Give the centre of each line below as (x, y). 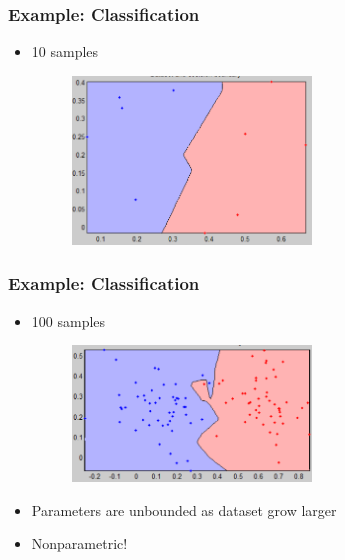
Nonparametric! (79, 543)
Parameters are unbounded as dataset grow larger (184, 509)
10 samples (65, 51)
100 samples (68, 320)
